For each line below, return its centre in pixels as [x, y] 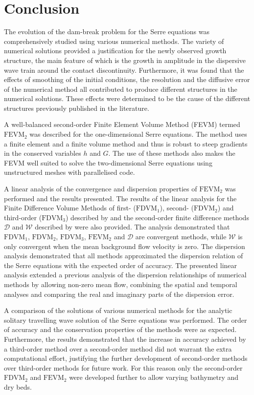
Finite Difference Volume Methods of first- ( [70, 208]
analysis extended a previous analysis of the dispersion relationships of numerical [125, 275]
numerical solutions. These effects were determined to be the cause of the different [127, 98]
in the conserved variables [43, 153]
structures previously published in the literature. [77, 108]
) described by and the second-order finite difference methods [157, 217]
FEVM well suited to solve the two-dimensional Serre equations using [108, 162]
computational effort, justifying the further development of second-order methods [126, 358]
